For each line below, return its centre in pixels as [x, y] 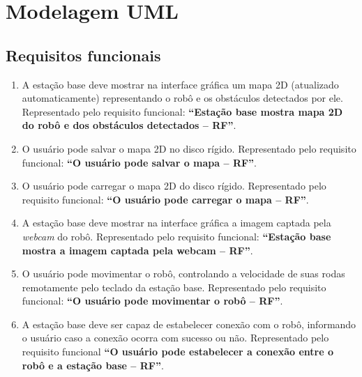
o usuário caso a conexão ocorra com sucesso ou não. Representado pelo [175, 338]
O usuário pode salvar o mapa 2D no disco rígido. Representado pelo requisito [189, 148]
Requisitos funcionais [83, 55]
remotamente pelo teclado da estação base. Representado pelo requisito [174, 287]
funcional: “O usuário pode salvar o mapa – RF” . [139, 162]
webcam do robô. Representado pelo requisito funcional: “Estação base [176, 236]
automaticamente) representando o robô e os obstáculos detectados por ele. [182, 98]
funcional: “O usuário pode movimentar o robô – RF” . [152, 301]
